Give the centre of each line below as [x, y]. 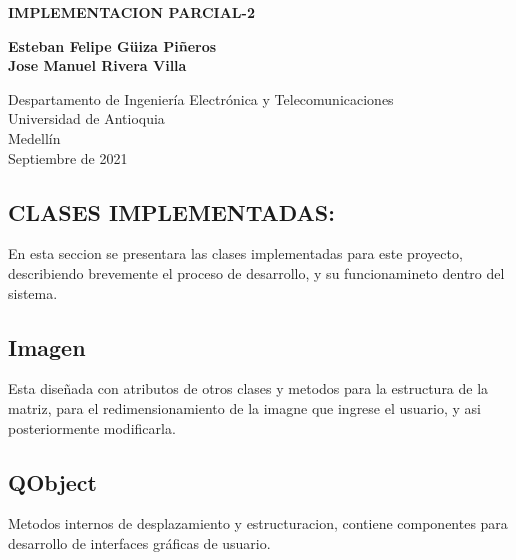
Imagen [47, 346]
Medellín [34, 137]
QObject [52, 481]
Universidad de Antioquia [86, 118]
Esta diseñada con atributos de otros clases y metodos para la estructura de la [248, 388]
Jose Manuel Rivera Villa [97, 65]
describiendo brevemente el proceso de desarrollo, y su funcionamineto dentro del [256, 272]
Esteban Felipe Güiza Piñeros [112, 45]
